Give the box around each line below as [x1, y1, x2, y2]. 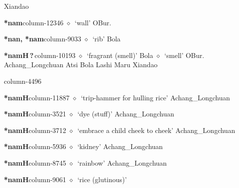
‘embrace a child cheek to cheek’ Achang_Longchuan [77, 125, 235, 135]
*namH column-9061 [4, 174, 66, 184]
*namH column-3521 [4, 109, 66, 119]
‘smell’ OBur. [164, 50, 204, 60]
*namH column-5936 [4, 141, 66, 151]
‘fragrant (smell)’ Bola [87, 50, 153, 60]
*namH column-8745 [4, 157, 66, 168]
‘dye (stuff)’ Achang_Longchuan [77, 109, 174, 119]
